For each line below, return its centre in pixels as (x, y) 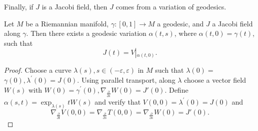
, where (185, 33)
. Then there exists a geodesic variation (86, 33)
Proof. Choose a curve (38, 70)
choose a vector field (215, 79)
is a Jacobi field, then (74, 6)
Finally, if (19, 6)
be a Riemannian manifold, (67, 23)
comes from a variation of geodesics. (171, 6)
